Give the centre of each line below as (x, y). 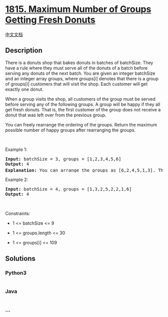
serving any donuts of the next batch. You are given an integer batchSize (80, 73)
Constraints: (18, 214)
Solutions (20, 259)
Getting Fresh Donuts (50, 20)
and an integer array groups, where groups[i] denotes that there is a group (82, 78)
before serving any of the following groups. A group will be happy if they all (83, 104)
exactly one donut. (24, 89)
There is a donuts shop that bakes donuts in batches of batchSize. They (79, 62)
